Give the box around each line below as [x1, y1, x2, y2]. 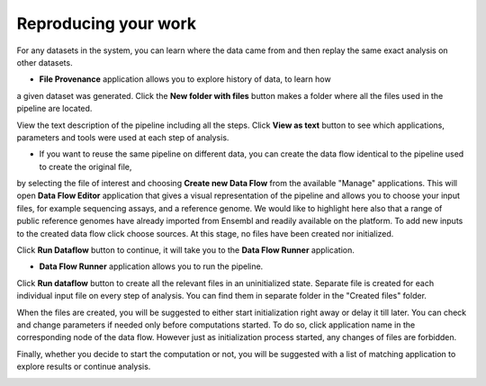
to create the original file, [39, 161, 132, 172]
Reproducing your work [16, 13, 197, 33]
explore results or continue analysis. [16, 361, 151, 373]
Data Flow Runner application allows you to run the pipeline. [39, 261, 264, 272]
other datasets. [16, 57, 73, 67]
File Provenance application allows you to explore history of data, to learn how [39, 74, 332, 85]
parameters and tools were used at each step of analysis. [16, 131, 229, 143]
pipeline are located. [16, 103, 93, 114]
